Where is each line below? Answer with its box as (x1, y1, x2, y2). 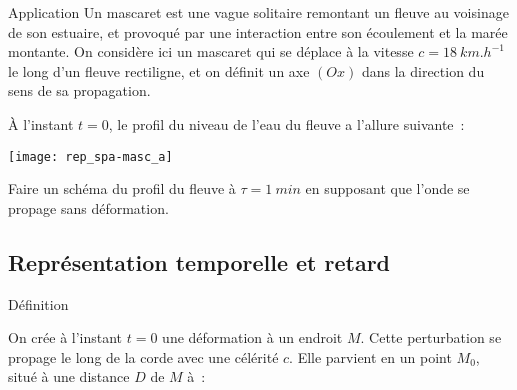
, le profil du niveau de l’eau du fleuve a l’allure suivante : (108, 113, 465, 134)
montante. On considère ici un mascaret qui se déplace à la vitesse (8, 41, 414, 62)
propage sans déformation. (8, 197, 169, 218)
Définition (8, 293, 69, 314)
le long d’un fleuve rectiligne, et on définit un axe (8, 60, 310, 81)
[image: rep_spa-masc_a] (8, 149, 173, 164)
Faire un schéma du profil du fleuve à (8, 178, 236, 199)
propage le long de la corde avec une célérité (8, 346, 279, 367)
